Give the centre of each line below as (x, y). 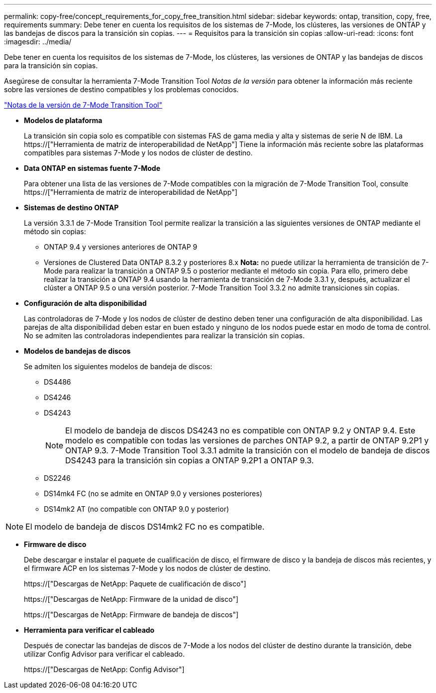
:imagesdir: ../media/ (38, 42)
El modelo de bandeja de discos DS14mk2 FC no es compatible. (145, 527)
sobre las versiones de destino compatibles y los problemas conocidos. (121, 89)
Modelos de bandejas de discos (77, 351)
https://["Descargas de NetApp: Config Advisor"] (104, 669)
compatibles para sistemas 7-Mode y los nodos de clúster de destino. (138, 153)
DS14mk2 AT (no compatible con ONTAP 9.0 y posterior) (137, 509)
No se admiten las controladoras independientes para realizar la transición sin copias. (164, 336)
